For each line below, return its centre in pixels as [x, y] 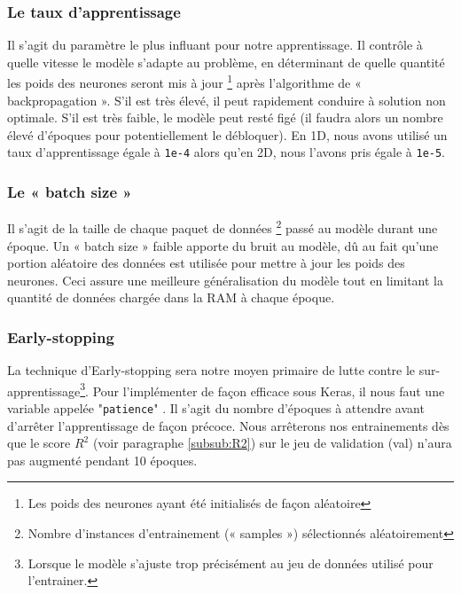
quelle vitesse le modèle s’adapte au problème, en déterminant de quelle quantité [226, 62]
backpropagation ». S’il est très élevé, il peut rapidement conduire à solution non [227, 100]
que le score [39, 443]
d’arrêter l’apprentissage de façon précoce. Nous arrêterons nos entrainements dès [228, 425]
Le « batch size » [70, 192]
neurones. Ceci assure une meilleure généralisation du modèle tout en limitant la [225, 280]
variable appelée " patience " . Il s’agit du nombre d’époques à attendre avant [216, 408]
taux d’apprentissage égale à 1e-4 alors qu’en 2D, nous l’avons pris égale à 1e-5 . [227, 152]
